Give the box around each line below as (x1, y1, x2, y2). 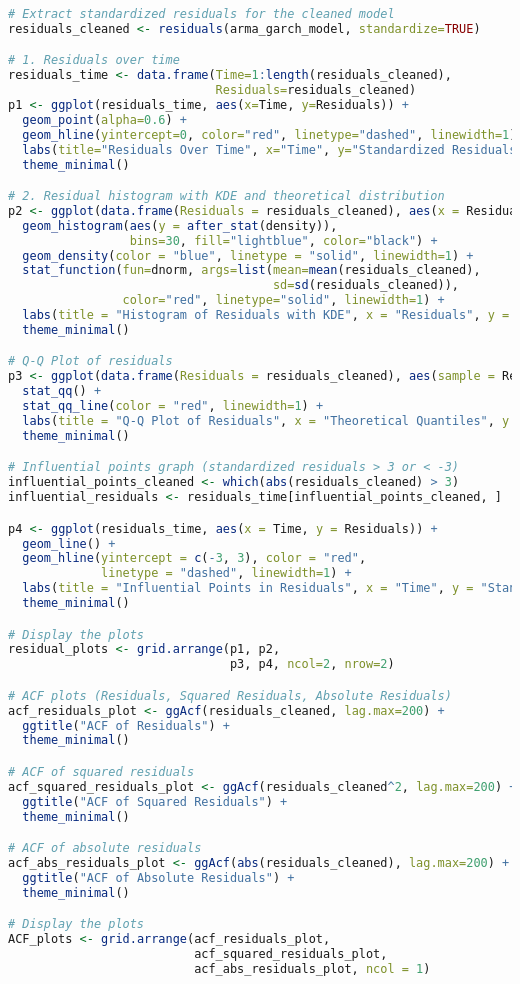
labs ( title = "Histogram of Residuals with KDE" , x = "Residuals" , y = (22, 308, 510, 323)
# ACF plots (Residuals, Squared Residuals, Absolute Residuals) (8, 688, 452, 703)
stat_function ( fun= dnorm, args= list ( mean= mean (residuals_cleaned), (22, 263, 481, 278)
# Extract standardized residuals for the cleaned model (8, 7, 395, 21)
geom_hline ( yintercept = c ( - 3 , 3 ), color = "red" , (22, 551, 367, 566)
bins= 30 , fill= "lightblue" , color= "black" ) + (129, 233, 438, 248)
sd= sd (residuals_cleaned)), (272, 278, 460, 293)
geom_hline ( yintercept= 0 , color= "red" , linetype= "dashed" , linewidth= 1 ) (22, 127, 517, 142)
